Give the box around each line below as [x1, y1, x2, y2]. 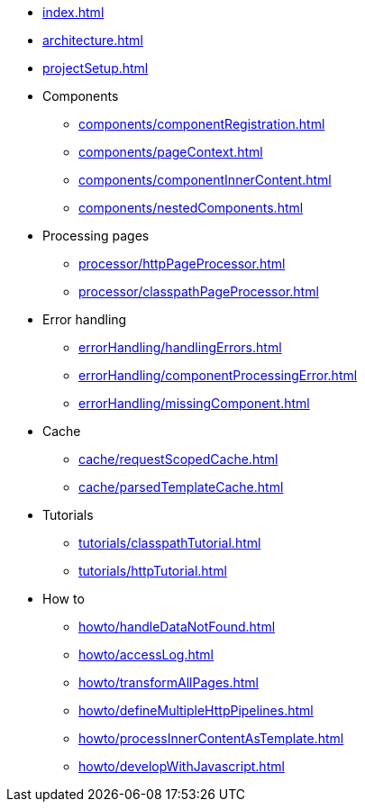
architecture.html [42, 32, 143, 48]
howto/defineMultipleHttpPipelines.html [78, 703, 314, 718]
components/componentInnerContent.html [78, 172, 332, 187]
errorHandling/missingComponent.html [78, 395, 310, 411]
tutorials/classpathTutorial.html [78, 535, 261, 550]
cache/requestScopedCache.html [78, 451, 278, 467]
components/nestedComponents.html [78, 200, 304, 215]
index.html [42, 5, 105, 20]
